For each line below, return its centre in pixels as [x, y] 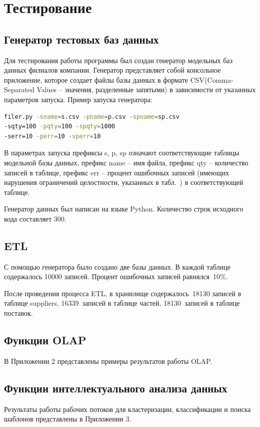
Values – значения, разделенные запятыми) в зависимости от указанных [146, 89]
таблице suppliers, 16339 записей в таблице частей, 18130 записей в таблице [122, 303]
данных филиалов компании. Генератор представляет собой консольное [112, 70]
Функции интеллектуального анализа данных [116, 388]
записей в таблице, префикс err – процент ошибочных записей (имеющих [117, 172]
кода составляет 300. [35, 218]
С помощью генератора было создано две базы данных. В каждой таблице [117, 266]
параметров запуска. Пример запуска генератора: [78, 99]
